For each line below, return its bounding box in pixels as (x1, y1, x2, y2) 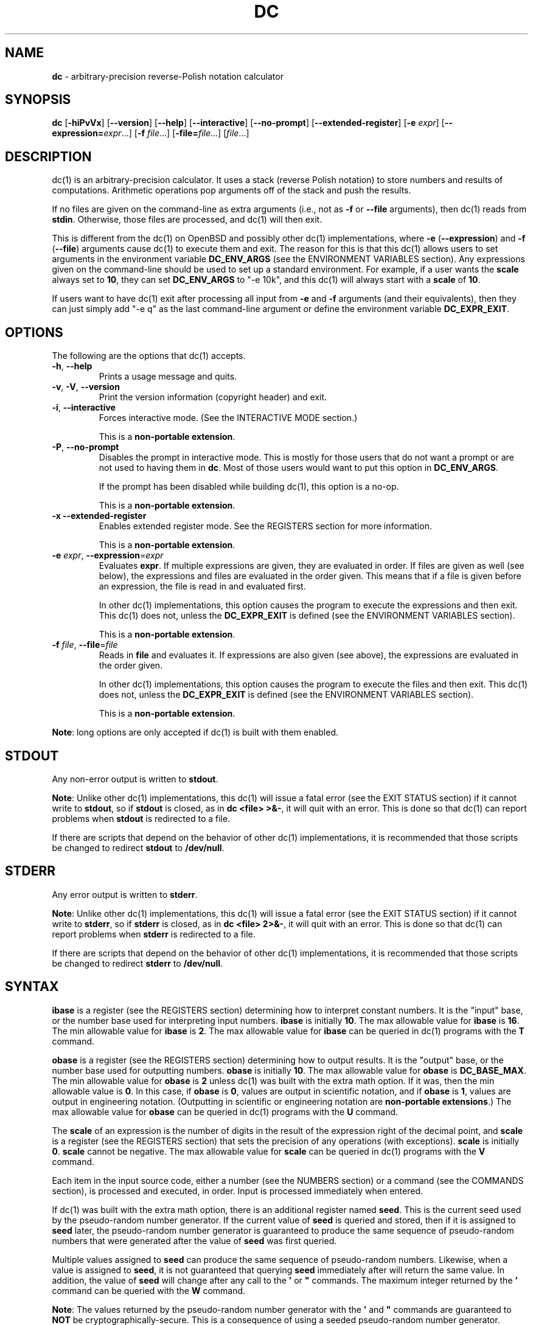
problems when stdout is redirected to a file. (52, 813, 231, 824)
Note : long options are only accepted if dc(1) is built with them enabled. (52, 727, 338, 738)
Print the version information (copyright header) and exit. (99, 392, 327, 403)
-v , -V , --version (52, 381, 120, 392)
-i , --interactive (52, 402, 116, 413)
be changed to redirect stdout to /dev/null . (52, 842, 225, 853)
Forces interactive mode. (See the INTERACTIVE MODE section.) (99, 412, 358, 423)
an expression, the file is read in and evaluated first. (99, 581, 306, 592)
